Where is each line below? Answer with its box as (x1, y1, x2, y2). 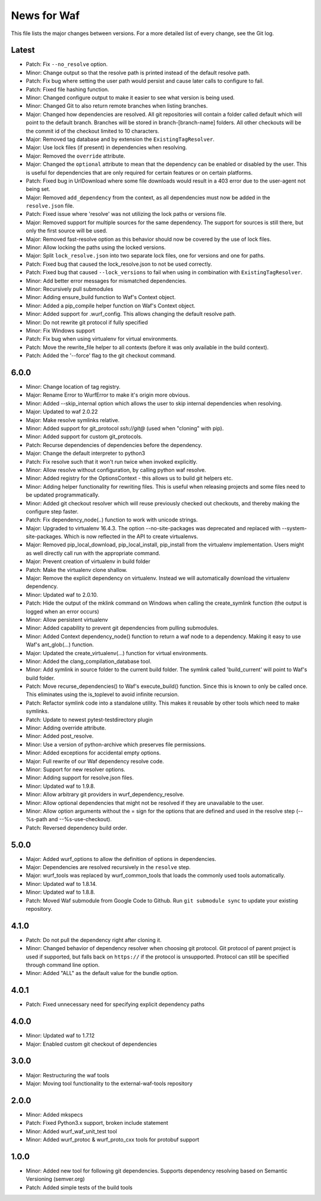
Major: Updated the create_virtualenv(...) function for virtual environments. (26, 649, 208, 656)
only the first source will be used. (26, 227, 108, 234)
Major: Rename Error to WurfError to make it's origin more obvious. (26, 391, 190, 398)
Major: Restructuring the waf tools (26, 1071, 109, 1079)
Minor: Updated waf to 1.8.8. (26, 889, 95, 896)
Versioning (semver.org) (26, 1175, 86, 1183)
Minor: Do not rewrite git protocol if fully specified (26, 319, 148, 326)
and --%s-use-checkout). (48, 816, 112, 823)
